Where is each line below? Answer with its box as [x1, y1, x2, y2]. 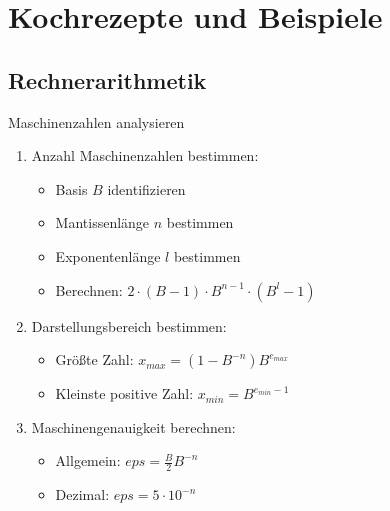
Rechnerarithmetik [8, 64, 207, 95]
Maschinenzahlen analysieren [8, 111, 185, 132]
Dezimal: [55, 484, 110, 505]
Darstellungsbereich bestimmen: [31, 315, 227, 336]
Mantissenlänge [55, 212, 150, 233]
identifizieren [107, 178, 186, 199]
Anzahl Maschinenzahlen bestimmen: [31, 145, 259, 166]
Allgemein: [55, 450, 121, 471]
